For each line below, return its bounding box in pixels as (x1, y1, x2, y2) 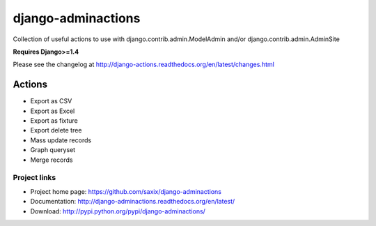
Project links (13, 173, 56, 183)
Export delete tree (30, 126, 82, 135)
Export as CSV (30, 97, 72, 105)
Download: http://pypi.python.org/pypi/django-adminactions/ (30, 206, 205, 216)
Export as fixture (30, 116, 78, 125)
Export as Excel (30, 107, 75, 115)
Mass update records (30, 136, 92, 144)
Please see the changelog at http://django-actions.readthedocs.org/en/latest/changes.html (13, 60, 274, 69)
